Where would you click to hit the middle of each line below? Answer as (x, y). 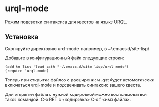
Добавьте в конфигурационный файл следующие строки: (65, 58)
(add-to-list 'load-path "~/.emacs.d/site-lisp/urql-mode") (67, 67)
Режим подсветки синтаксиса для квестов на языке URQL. (66, 22)
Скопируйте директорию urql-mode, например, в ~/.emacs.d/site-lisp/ (77, 48)
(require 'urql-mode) (27, 71)
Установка (22, 37)
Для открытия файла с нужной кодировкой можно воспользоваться (76, 94)
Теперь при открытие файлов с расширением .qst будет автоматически (80, 80)
